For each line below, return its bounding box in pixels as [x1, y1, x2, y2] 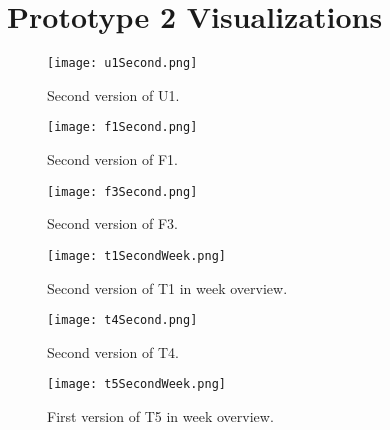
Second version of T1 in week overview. [47, 277, 288, 298]
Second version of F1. [47, 149, 178, 170]
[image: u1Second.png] [47, 56, 198, 71]
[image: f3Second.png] [47, 184, 198, 199]
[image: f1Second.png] [47, 120, 198, 135]
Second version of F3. [47, 213, 178, 234]
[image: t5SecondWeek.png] [47, 377, 226, 392]
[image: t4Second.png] [47, 313, 198, 328]
